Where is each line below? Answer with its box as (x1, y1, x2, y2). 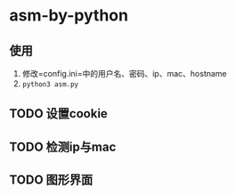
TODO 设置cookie (9, 106, 109, 121)
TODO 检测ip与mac (9, 139, 117, 154)
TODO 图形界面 (9, 173, 94, 188)
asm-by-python (9, 5, 129, 26)
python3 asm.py (21, 80, 79, 89)
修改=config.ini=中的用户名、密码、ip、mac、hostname (21, 69, 227, 78)
